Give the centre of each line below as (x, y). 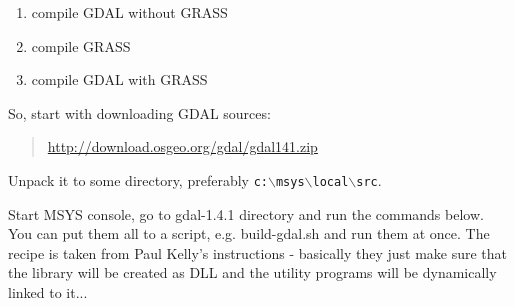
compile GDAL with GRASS (119, 79)
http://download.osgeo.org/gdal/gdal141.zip (182, 146)
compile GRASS (81, 45)
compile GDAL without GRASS (129, 12)
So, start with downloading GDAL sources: (139, 112)
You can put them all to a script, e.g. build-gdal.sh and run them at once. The (249, 233)
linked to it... (48, 292)
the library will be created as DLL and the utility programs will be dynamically (252, 272)
